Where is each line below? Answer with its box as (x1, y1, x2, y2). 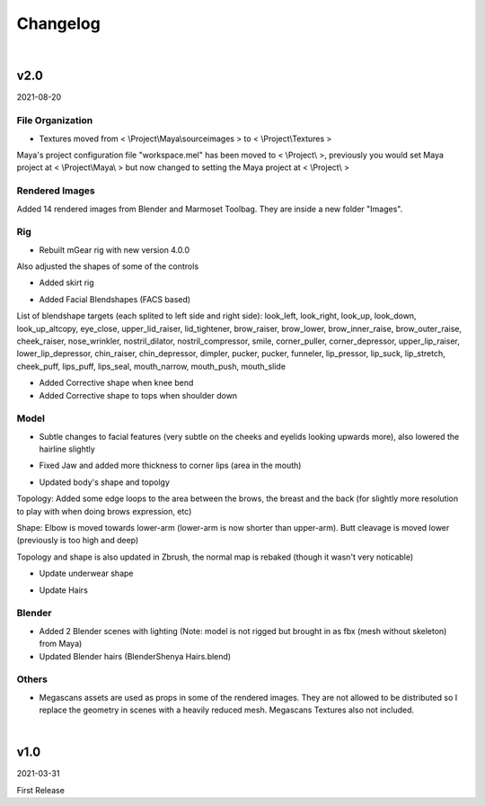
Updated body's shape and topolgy (39, 477, 171, 488)
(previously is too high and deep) (16, 535, 139, 546)
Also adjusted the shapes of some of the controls (16, 261, 199, 272)
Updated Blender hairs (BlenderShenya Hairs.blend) (39, 650, 232, 661)
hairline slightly (39, 443, 96, 454)
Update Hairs (39, 585, 89, 596)
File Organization (16, 114, 93, 127)
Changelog (16, 13, 101, 33)
